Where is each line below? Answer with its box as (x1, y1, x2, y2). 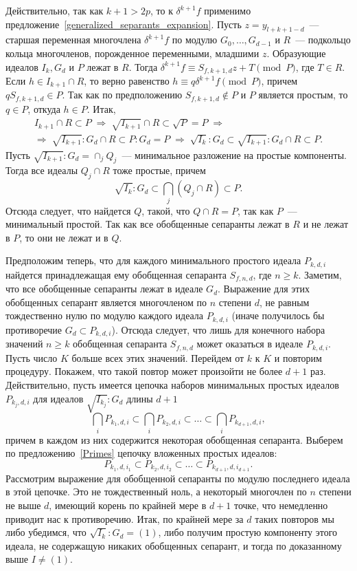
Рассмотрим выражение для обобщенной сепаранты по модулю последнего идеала (5, 471, 350, 485)
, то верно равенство (84, 74, 170, 88)
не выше (5, 497, 41, 512)
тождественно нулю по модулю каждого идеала (5, 308, 204, 323)
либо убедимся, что (5, 525, 87, 539)
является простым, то (258, 87, 348, 102)
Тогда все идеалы (5, 163, 78, 177)
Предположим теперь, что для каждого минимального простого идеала (5, 253, 301, 268)
